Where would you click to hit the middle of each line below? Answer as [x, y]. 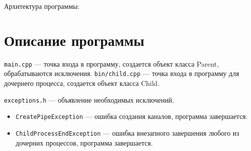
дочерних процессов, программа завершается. [84, 142]
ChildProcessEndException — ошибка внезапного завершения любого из [127, 132]
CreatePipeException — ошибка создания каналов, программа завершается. [132, 116]
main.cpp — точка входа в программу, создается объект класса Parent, [111, 63]
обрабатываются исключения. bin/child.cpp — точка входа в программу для [122, 73]
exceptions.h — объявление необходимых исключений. [89, 99]
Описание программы [74, 40]
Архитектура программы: [42, 6]
